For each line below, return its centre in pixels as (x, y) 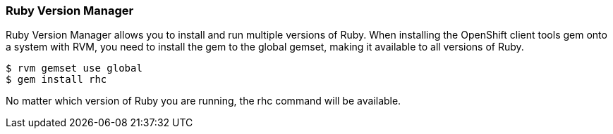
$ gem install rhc (56, 80)
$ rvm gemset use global (74, 68)
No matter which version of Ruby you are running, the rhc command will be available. (204, 101)
